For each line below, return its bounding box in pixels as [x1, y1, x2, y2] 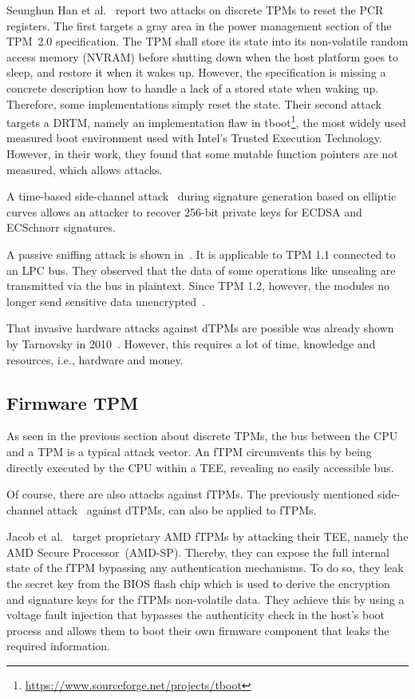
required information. [6, 637, 111, 654]
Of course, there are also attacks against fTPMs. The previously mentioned [6, 486, 374, 502]
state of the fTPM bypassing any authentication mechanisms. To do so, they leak [6, 559, 404, 576]
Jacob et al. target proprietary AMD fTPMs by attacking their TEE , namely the [6, 528, 409, 545]
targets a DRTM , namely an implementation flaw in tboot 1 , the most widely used [6, 112, 406, 130]
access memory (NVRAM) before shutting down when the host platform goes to [6, 48, 399, 65]
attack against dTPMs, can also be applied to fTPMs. [46, 501, 317, 518]
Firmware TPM [6, 390, 139, 415]
